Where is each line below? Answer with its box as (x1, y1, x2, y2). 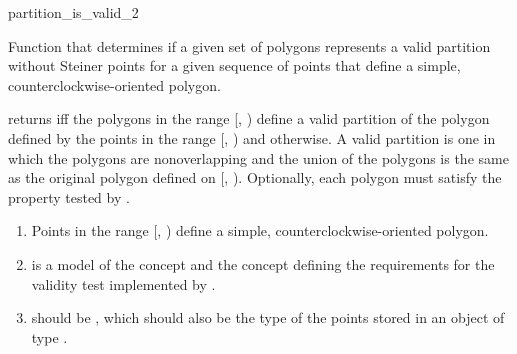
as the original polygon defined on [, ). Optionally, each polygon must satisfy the (8, 167, 502, 188)
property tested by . (8, 186, 130, 207)
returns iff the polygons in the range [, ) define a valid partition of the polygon (8, 108, 490, 129)
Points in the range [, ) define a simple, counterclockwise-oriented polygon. (31, 220, 489, 241)
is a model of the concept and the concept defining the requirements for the (31, 253, 495, 274)
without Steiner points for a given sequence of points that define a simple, (8, 55, 461, 76)
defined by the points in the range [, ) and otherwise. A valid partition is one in (8, 127, 496, 148)
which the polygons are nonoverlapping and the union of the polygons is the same (8, 147, 509, 168)
